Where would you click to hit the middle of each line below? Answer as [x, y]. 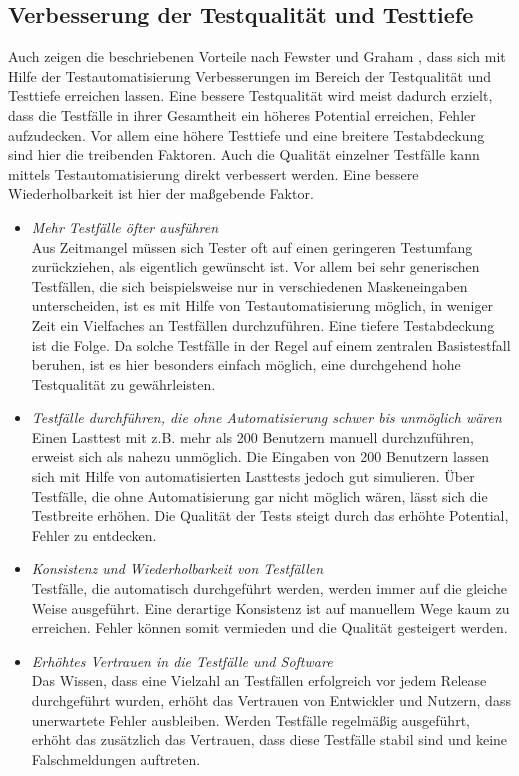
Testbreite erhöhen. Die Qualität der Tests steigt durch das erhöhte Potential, [270, 515]
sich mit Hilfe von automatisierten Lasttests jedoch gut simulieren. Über [253, 476]
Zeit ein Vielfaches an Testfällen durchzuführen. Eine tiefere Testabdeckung [263, 324]
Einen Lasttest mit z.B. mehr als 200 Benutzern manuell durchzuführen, [252, 436]
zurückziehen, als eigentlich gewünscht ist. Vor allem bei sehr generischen [255, 266]
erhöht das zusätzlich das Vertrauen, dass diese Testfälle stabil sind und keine [269, 739]
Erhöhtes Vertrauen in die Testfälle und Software [182, 660]
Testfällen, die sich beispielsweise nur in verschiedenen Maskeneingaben [249, 285]
